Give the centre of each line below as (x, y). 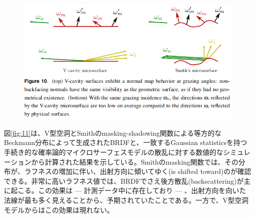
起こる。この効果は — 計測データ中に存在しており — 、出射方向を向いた (128, 190)
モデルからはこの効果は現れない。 (59, 209)
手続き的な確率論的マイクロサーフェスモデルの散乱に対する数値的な (114, 152)
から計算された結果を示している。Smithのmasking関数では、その (135, 161)
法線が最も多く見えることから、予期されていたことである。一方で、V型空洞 (126, 200)
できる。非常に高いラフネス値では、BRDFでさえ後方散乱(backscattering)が (124, 181)
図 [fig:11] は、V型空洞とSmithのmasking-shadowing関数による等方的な (113, 133)
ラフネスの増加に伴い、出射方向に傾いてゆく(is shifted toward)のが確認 (138, 171)
